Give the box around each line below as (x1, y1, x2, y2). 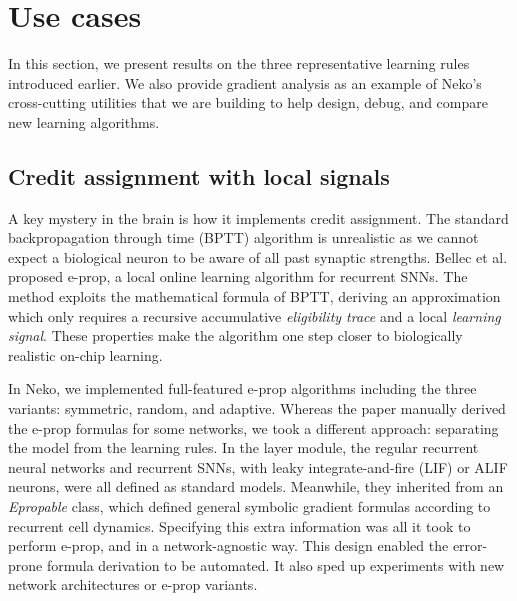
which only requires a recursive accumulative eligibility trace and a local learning (8, 305, 501, 326)
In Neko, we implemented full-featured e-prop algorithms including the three (8, 378, 477, 399)
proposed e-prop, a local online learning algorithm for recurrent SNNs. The (8, 266, 468, 287)
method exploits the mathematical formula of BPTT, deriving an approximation (8, 286, 501, 307)
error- (452, 535, 488, 556)
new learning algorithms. (8, 111, 160, 132)
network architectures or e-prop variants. (8, 574, 258, 595)
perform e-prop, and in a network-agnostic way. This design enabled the (8, 535, 449, 556)
